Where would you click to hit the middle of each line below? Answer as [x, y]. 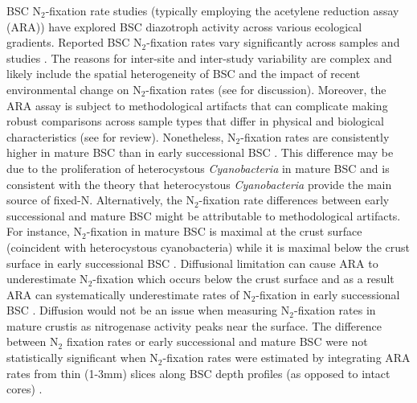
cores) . [25, 389]
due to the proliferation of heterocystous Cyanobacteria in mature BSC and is [198, 168]
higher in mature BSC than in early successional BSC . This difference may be [200, 152]
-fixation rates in [335, 310]
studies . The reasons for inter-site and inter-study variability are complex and [199, 58]
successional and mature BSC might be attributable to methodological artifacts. [204, 215]
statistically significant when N [82, 358]
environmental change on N [74, 89]
